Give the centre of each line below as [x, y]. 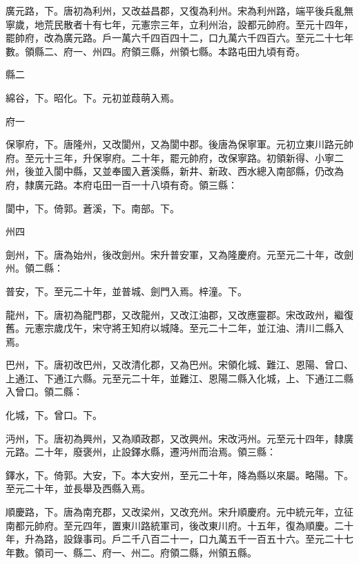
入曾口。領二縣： [44, 392]
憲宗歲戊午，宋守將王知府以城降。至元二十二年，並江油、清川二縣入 [189, 328]
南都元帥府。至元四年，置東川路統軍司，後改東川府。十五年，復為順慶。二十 [179, 525]
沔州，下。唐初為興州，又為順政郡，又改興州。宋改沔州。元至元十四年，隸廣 [179, 438]
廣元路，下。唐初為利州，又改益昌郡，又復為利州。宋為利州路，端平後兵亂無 [179, 10]
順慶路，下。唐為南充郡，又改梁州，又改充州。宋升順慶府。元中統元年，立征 [179, 512]
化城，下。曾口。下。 [54, 415]
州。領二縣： [35, 268]
